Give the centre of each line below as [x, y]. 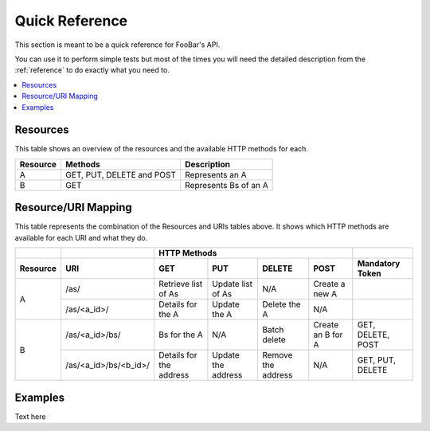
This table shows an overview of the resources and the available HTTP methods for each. [161, 149]
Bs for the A [180, 335]
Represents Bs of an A [226, 185]
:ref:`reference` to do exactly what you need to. [92, 70]
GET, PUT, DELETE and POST [121, 174]
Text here [30, 416]
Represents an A [215, 174]
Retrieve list [180, 284]
